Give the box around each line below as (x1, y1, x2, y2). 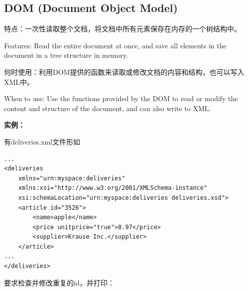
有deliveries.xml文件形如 (4, 136, 80, 146)
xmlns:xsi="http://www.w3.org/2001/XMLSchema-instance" (18, 184, 208, 192)
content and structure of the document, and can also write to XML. (4, 103, 211, 113)
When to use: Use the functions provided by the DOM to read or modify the (4, 93, 238, 104)
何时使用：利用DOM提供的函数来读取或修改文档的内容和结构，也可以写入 (4, 66, 245, 77)
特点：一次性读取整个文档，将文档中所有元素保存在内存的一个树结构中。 (4, 23, 241, 34)
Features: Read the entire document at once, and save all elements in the (4, 40, 227, 50)
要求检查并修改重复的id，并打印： (4, 277, 115, 288)
